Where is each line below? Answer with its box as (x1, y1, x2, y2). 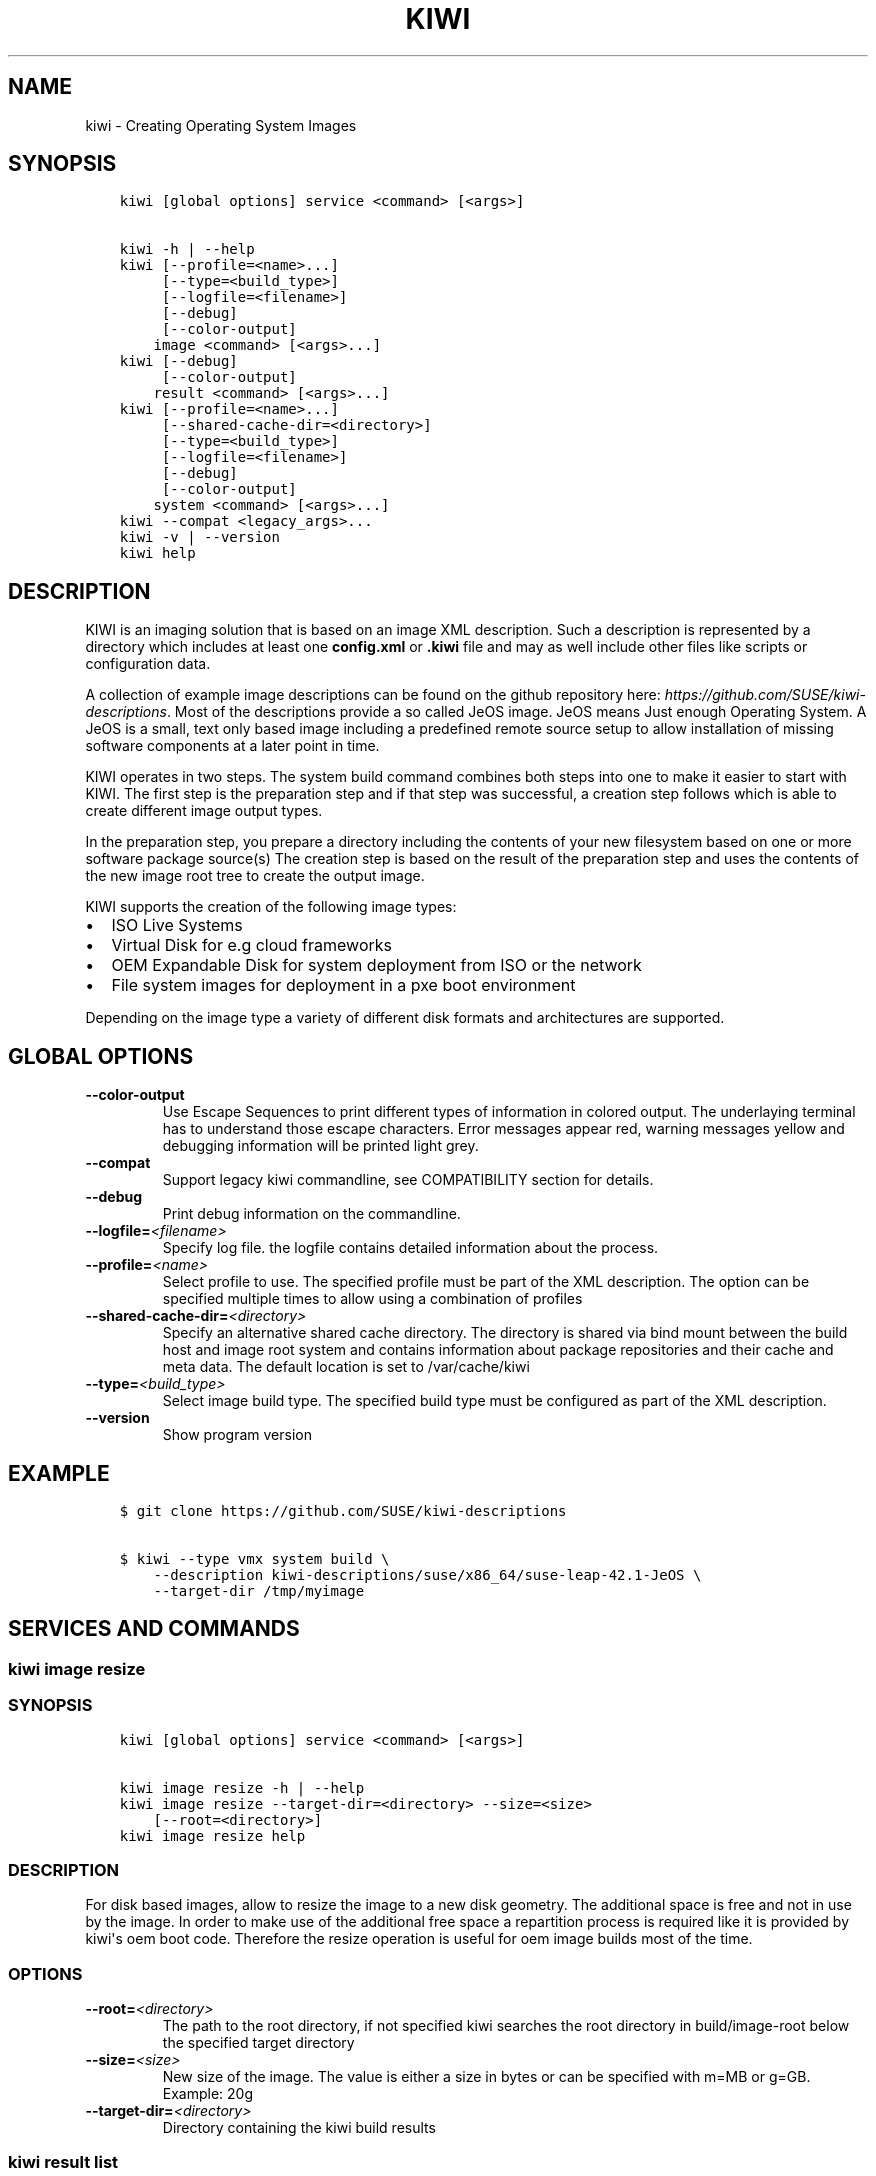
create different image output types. (85, 802, 323, 820)
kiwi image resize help (119, 1827, 306, 1844)
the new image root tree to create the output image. (85, 867, 425, 885)
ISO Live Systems (111, 915, 243, 936)
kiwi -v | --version (119, 529, 280, 546)
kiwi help (119, 545, 196, 562)
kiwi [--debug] (119, 353, 238, 370)
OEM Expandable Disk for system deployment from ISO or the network (111, 955, 642, 976)
